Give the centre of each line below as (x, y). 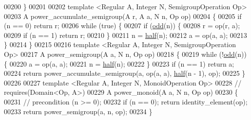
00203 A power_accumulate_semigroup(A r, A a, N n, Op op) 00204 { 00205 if (123, 16)
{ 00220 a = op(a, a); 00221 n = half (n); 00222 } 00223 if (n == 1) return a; (119, 63)
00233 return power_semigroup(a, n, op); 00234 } (78, 111)
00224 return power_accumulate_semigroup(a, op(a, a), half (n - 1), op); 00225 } (125, 73)
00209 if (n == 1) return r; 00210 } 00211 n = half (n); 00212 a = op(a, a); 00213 (125, 35)
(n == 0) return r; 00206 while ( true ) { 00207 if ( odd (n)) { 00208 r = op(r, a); (122, 26)
